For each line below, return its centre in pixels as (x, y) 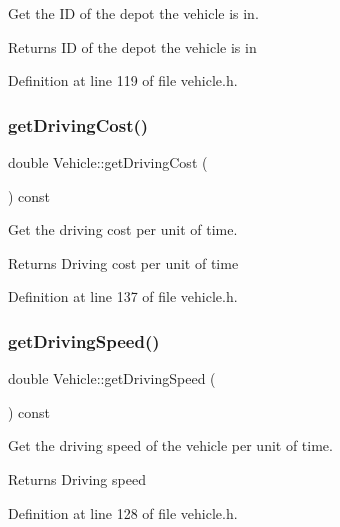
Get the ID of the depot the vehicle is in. (133, 13)
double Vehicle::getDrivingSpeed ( (112, 378)
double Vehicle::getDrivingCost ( (108, 162)
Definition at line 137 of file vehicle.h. (123, 296)
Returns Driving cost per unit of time (123, 262)
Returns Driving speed (77, 478)
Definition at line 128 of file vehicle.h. (123, 512)
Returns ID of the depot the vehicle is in (132, 46)
